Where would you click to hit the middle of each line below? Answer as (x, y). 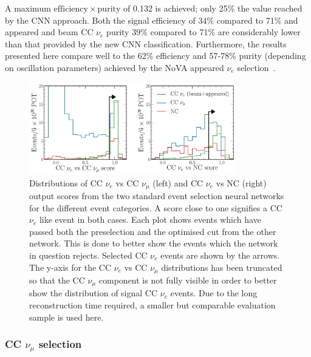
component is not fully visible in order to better (188, 280)
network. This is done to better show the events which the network (154, 243)
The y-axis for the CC (70, 267)
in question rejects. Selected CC (88, 255)
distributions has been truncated (222, 267)
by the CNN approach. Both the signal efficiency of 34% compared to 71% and (152, 20)
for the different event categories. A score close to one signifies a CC (156, 207)
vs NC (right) (241, 182)
